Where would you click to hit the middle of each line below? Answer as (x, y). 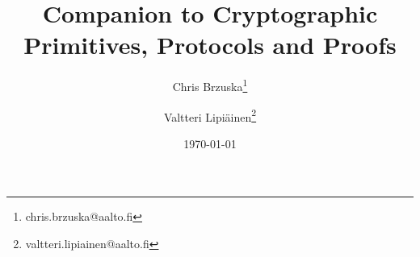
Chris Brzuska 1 (210, 85)
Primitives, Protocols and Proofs (210, 45)
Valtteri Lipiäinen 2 (210, 115)
